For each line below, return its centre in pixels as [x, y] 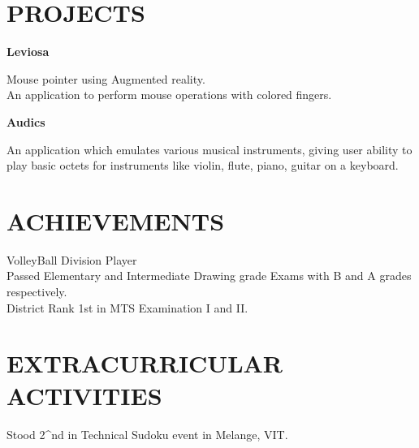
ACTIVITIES [84, 395]
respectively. [37, 291]
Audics [26, 121]
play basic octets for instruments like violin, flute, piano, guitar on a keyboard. [203, 165]
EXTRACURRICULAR [145, 363]
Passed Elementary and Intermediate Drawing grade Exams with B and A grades [209, 276]
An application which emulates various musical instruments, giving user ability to [209, 149]
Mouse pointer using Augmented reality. [106, 78]
